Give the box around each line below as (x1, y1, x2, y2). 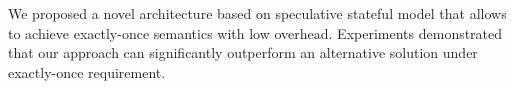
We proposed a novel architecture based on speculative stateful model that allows (8, 3, 507, 23)
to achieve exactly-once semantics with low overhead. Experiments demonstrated (8, 22, 503, 43)
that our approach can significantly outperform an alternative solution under (8, 42, 478, 63)
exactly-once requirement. (8, 61, 166, 82)
